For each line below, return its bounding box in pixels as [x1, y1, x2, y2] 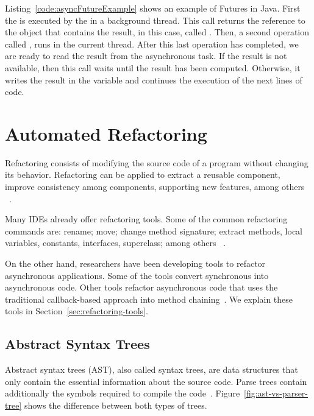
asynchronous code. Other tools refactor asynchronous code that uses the [5, 281, 278, 294]
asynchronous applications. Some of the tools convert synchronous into [5, 269, 269, 281]
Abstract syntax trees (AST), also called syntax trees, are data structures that [5, 363, 298, 376]
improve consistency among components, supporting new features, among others [5, 180, 305, 193]
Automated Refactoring [5, 121, 207, 146]
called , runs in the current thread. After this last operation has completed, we [5, 37, 299, 50]
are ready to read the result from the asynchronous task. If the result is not [5, 49, 287, 62]
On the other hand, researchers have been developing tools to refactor [5, 257, 266, 270]
